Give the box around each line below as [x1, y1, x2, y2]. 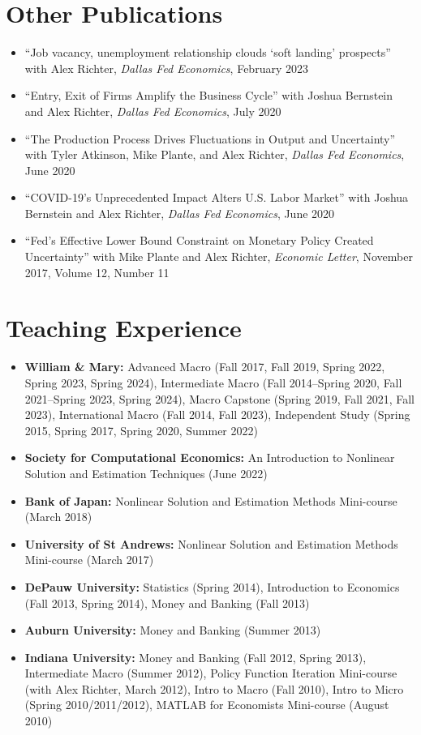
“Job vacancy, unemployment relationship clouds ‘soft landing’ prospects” [24, 44, 391, 61]
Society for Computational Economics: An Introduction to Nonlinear [24, 449, 395, 466]
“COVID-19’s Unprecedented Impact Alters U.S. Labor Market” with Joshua [24, 189, 409, 206]
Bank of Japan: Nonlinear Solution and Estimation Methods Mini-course [24, 492, 397, 509]
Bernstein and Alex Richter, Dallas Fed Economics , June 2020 [24, 204, 335, 221]
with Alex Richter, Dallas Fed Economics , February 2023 [24, 59, 308, 76]
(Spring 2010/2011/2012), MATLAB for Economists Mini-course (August [24, 696, 389, 713]
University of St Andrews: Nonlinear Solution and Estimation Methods [24, 535, 398, 552]
